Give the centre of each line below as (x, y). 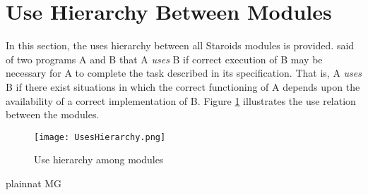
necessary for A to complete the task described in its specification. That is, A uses (184, 73)
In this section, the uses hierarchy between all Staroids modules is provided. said (180, 45)
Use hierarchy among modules (99, 159)
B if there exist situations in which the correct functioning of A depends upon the (183, 86)
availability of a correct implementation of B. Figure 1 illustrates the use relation (181, 100)
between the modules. (53, 114)
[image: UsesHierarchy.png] (100, 137)
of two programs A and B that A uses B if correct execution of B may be (164, 59)
